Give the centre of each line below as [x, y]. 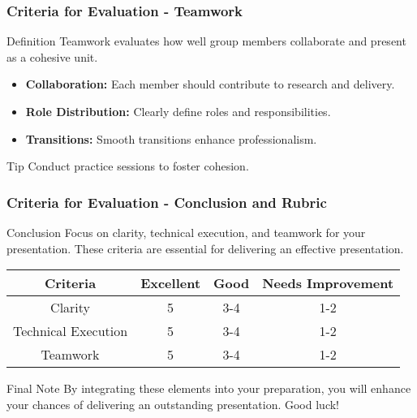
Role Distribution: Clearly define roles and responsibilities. [178, 111]
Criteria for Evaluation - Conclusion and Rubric [167, 202]
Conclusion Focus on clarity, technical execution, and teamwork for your [186, 232]
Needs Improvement [328, 283]
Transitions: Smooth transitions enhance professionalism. [171, 138]
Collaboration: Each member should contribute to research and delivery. [210, 84]
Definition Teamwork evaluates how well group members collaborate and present [206, 41]
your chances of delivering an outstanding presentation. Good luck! [173, 404]
